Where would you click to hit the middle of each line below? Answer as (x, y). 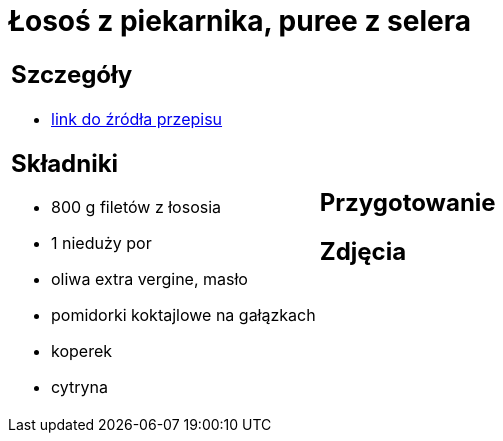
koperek (82, 351)
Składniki (65, 163)
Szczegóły (72, 74)
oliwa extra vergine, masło (149, 279)
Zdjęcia (363, 251)
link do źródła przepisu (137, 118)
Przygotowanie (407, 202)
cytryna (79, 387)
